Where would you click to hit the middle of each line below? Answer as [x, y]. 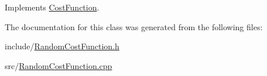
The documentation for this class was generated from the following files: [134, 26]
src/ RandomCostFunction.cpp [59, 65]
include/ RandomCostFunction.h [62, 46]
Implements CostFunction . [52, 7]
